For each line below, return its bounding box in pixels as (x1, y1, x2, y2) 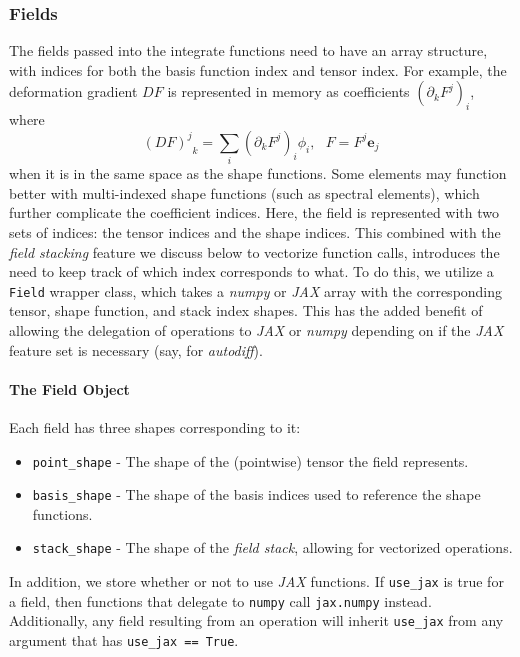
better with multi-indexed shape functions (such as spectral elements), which (9, 182, 480, 203)
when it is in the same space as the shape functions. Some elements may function (9, 163, 507, 184)
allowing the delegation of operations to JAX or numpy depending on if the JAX (9, 319, 504, 340)
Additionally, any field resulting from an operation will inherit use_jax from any (9, 610, 504, 631)
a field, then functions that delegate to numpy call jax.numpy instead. (9, 590, 432, 611)
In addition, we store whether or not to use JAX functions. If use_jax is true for (9, 571, 504, 592)
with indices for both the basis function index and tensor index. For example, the (9, 59, 507, 80)
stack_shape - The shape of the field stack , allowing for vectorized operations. (32, 537, 513, 558)
